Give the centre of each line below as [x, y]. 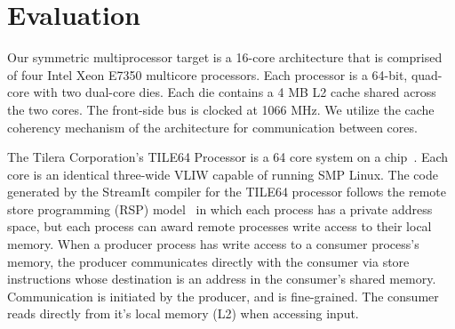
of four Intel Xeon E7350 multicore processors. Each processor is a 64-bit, [208, 74]
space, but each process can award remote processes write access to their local [220, 226]
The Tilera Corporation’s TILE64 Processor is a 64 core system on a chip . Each [228, 157]
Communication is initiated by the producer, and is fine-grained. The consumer [223, 296]
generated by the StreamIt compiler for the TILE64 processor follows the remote [227, 192]
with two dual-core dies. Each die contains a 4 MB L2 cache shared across [235, 92]
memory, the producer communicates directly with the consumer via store [208, 261]
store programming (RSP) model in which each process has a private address [220, 209]
